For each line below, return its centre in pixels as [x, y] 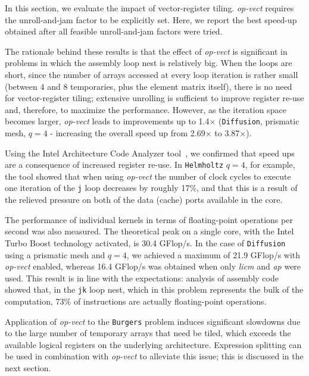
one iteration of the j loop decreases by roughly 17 [97, 188]
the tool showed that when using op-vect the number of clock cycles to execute [148, 176]
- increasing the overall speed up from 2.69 [128, 133]
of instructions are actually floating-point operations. [170, 301]
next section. [28, 368]
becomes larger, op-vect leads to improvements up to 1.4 [107, 121]
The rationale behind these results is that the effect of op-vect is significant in [146, 51]
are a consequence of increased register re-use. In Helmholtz [114, 164]
